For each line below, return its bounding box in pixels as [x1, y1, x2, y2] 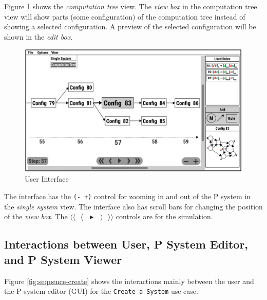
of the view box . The [4, 211, 68, 222]
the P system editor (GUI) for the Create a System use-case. [4, 286, 198, 296]
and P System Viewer [4, 251, 122, 267]
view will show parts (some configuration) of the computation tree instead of [4, 11, 245, 22]
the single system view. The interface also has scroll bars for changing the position [4, 201, 263, 211]
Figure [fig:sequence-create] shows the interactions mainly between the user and [4, 275, 254, 286]
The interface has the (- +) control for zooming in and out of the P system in [4, 191, 251, 202]
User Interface [25, 173, 69, 184]
